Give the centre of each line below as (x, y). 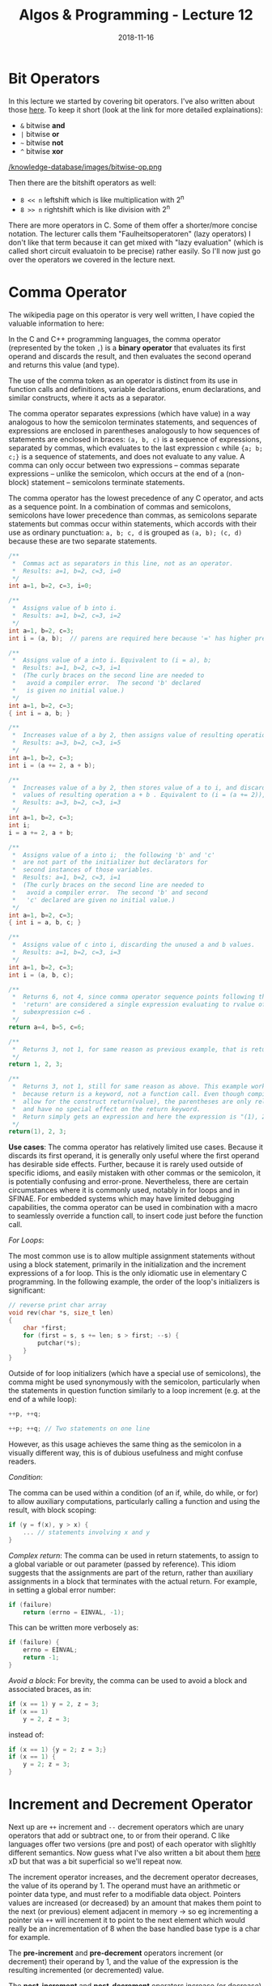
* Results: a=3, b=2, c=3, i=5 (66, 743)
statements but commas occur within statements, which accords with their (133, 523)
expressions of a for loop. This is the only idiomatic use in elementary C (128, 1273)
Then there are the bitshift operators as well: (82, 182)
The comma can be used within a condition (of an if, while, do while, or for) (134, 1493)
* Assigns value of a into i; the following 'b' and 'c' (114, 855)
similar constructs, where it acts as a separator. (87, 398)
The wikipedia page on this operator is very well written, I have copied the (132, 314)
